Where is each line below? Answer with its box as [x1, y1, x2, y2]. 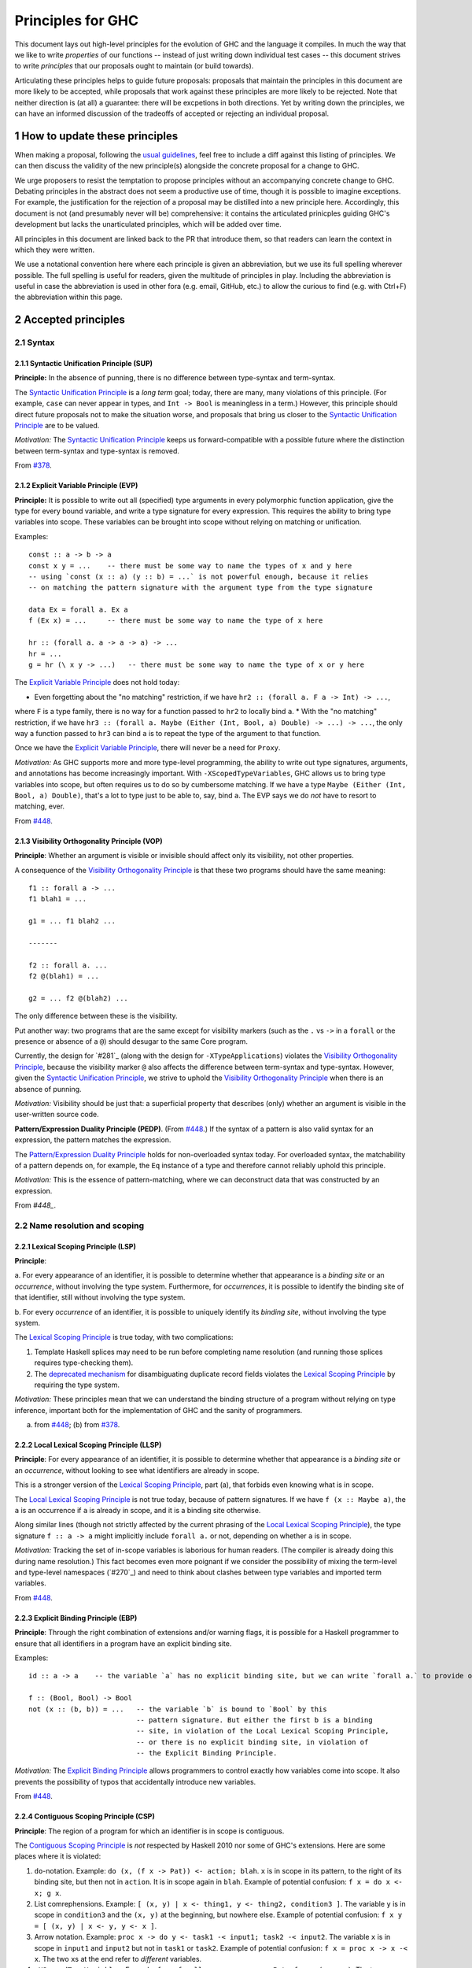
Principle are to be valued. [14, 421, 100, 431]
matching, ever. [14, 801, 65, 811]
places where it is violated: [14, 1851, 101, 1861]
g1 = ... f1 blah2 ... [28, 917, 116, 926]
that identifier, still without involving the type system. [14, 1293, 186, 1302]
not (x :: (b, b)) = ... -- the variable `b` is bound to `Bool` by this [28, 1704, 327, 1714]
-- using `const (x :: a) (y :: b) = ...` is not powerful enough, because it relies [28, 572, 369, 581]
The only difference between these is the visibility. [14, 1012, 178, 1021]
